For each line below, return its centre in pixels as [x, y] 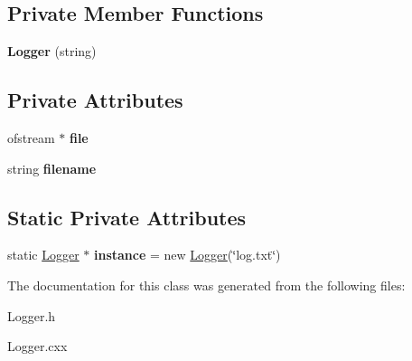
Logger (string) [52, 51]
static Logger [43, 255]
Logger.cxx [37, 346]
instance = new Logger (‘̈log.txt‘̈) [187, 255]
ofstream [31, 138]
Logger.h [32, 315]
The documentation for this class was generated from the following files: [206, 285]
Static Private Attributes [127, 217]
